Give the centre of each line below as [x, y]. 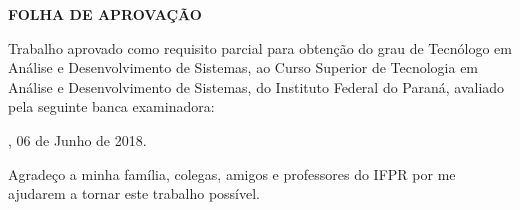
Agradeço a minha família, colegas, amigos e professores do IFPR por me [232, 173]
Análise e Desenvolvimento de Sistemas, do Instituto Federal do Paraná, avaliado [256, 86]
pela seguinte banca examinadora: [111, 106]
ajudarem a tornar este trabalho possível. [134, 193]
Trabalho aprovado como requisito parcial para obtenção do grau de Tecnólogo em [260, 47]
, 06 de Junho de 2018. [77, 139]
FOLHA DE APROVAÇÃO [105, 14]
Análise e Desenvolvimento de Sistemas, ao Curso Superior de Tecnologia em [243, 67]
